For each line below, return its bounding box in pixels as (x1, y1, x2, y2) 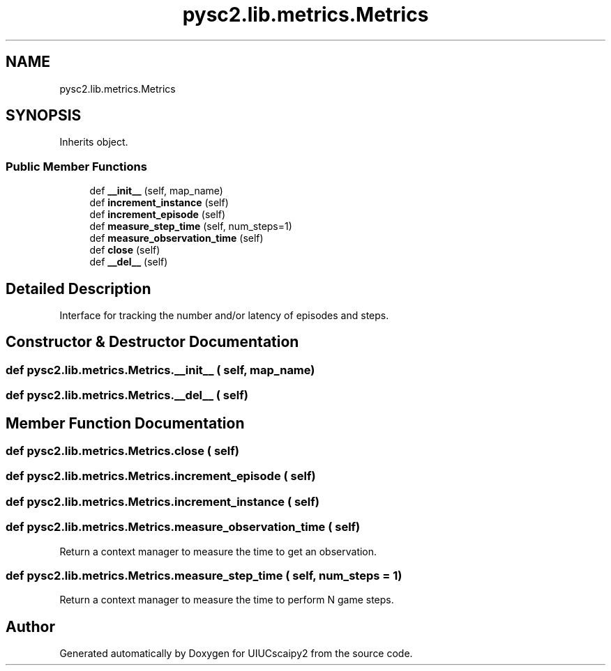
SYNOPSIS (6, 107, 82, 125)
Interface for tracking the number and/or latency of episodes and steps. (59, 309, 389, 322)
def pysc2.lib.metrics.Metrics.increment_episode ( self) (6, 469, 316, 484)
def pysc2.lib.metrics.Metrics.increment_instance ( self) (6, 494, 319, 509)
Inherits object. (59, 136, 128, 148)
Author (6, 617, 55, 635)
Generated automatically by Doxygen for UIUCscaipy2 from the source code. (59, 647, 413, 660)
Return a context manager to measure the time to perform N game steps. (59, 594, 394, 606)
